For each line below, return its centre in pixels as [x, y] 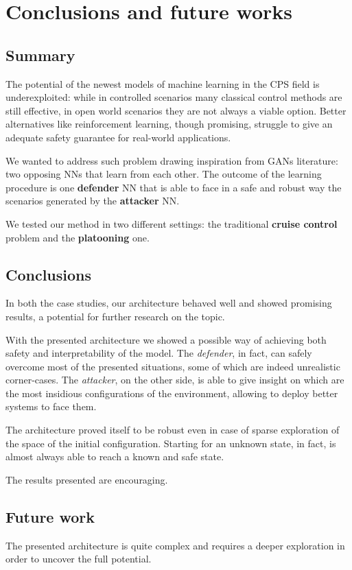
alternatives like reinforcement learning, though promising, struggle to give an [169, 124]
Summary [40, 55]
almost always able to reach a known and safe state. [115, 456]
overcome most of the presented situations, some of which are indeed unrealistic [173, 366]
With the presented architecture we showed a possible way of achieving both [166, 339]
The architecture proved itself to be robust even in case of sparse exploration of [173, 430]
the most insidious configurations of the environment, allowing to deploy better [172, 393]
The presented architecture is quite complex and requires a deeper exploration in [175, 545]
